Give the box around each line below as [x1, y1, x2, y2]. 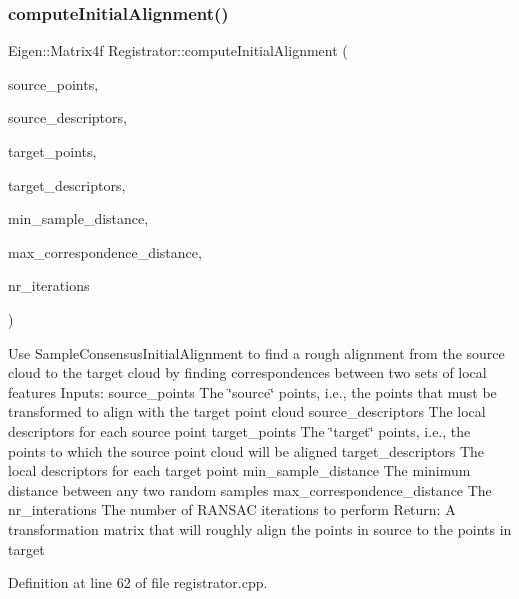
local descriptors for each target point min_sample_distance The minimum [8, 460, 471, 481]
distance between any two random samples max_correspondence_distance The [8, 479, 492, 500]
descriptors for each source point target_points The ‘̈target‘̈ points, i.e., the [8, 420, 471, 441]
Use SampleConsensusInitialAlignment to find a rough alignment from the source [8, 342, 505, 363]
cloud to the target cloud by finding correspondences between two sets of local [8, 362, 487, 383]
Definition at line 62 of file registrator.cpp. [8, 572, 268, 593]
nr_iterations [8, 275, 90, 296]
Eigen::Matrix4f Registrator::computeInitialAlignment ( [8, 40, 348, 61]
